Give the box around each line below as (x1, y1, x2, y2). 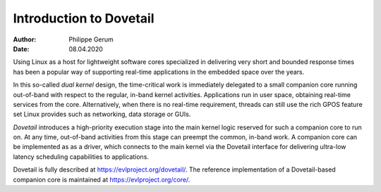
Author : (13, 35, 37, 44)
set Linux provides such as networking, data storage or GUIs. (13, 110, 191, 119)
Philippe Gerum (68, 35, 114, 44)
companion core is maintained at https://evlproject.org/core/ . (13, 175, 190, 184)
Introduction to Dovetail (13, 11, 155, 26)
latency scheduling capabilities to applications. (13, 152, 150, 161)
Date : (13, 44, 30, 53)
